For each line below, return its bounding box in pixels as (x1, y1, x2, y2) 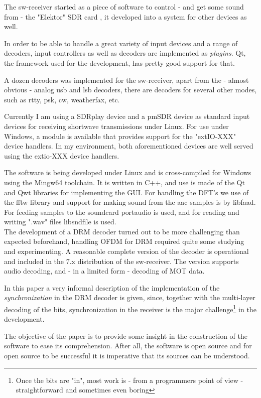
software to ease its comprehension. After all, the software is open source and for (4, 340, 252, 351)
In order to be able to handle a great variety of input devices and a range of (4, 38, 238, 48)
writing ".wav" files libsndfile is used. (4, 216, 116, 227)
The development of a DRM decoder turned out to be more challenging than (4, 226, 240, 236)
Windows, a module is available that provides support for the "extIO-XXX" (4, 130, 236, 141)
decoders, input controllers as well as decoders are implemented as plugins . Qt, (4, 48, 246, 58)
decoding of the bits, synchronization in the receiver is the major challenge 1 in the (4, 303, 256, 314)
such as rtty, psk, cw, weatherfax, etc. (4, 94, 120, 104)
